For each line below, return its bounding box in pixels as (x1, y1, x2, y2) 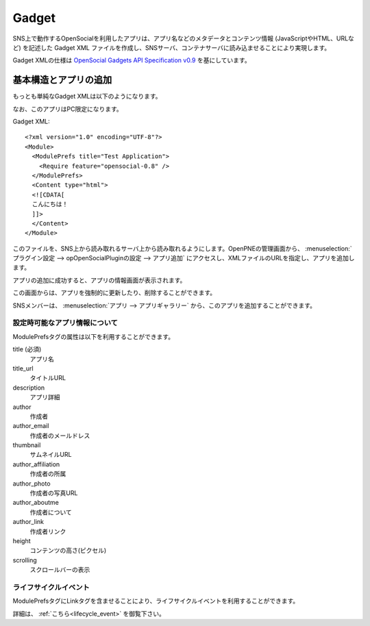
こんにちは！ (32, 201, 69, 208)
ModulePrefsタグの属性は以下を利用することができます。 (12, 332, 175, 340)
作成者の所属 (29, 470, 66, 478)
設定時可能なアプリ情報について (12, 318, 118, 328)
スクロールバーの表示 (29, 566, 90, 574)
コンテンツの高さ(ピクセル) (29, 547, 107, 555)
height (12, 537, 31, 544)
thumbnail (12, 441, 41, 449)
